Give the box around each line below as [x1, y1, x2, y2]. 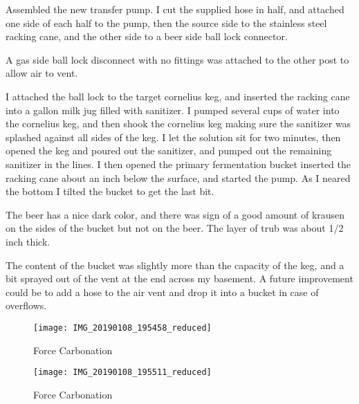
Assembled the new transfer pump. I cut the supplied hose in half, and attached [6, 2, 344, 16]
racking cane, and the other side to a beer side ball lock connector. [6, 29, 288, 44]
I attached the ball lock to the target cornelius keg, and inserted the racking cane [6, 89, 350, 103]
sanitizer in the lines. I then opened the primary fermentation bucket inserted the [6, 156, 351, 171]
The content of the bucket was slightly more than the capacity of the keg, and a [6, 257, 344, 272]
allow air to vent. [6, 66, 78, 80]
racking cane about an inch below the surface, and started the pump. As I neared [6, 170, 351, 185]
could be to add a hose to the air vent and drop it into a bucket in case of [6, 284, 319, 299]
